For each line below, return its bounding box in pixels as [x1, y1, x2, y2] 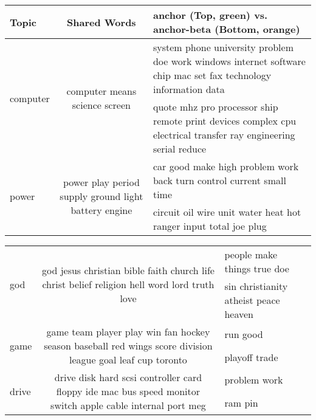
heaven [224, 307, 254, 321]
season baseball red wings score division [44, 339, 213, 353]
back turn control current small [153, 173, 286, 187]
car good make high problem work [153, 159, 299, 173]
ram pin [224, 395, 258, 410]
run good [224, 327, 263, 342]
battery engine [70, 203, 132, 217]
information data [153, 82, 225, 96]
